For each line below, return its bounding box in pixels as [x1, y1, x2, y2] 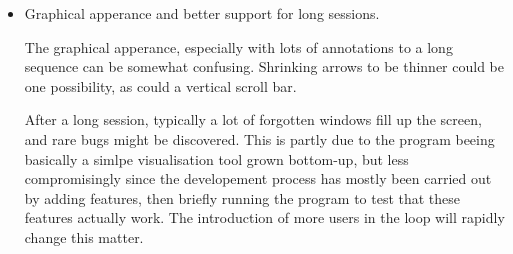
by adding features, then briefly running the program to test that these [24, 187, 461, 208]
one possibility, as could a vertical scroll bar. [24, 75, 297, 96]
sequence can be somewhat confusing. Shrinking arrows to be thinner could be [24, 56, 505, 77]
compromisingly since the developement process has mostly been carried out [24, 168, 492, 189]
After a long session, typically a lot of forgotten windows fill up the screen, [24, 109, 482, 130]
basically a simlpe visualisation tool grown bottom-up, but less [24, 148, 409, 169]
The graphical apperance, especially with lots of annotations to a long [24, 36, 453, 57]
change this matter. [24, 226, 144, 247]
